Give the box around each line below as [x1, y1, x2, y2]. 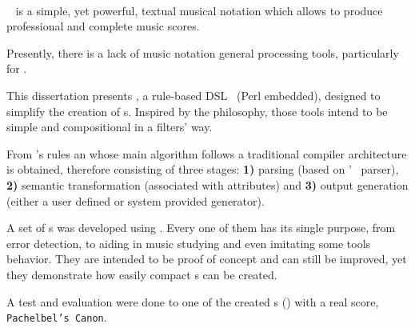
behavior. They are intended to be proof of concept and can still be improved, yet [6, 250, 407, 267]
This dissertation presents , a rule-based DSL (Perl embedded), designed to [6, 86, 381, 103]
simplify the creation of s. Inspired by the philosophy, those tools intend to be [6, 102, 388, 119]
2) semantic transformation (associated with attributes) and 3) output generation [6, 176, 409, 193]
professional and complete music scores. [6, 18, 200, 34]
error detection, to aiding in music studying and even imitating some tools [6, 234, 371, 251]
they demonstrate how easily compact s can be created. [6, 266, 277, 282]
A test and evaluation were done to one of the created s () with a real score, [6, 293, 379, 310]
